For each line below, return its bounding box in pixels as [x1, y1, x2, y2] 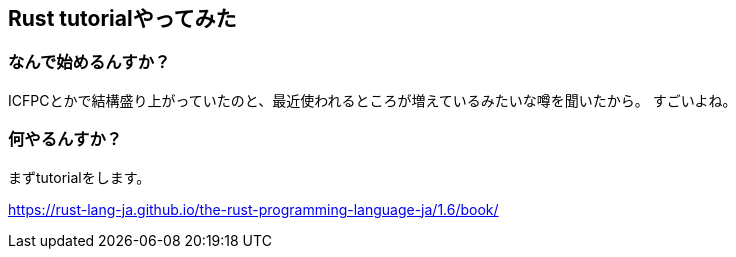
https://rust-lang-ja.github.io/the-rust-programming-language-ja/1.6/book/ [8, 200, 499, 218]
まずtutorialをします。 [8, 168, 151, 186]
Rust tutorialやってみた [8, 6, 237, 31]
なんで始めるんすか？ [8, 52, 171, 73]
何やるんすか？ [8, 129, 123, 150]
